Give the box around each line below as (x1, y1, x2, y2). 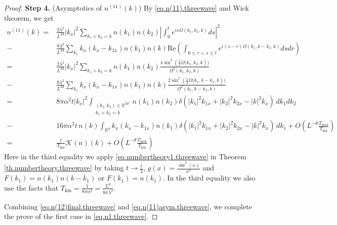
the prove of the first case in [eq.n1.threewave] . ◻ (4, 211, 158, 221)
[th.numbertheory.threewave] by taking (4, 162, 124, 173)
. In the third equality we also (163, 172, 256, 183)
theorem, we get (4, 12, 54, 23)
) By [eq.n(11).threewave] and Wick (138, 3, 249, 13)
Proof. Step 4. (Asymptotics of (4, 3, 102, 13)
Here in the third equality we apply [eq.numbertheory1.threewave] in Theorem (4, 151, 246, 161)
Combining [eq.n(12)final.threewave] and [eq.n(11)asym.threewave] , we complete (4, 201, 252, 211)
